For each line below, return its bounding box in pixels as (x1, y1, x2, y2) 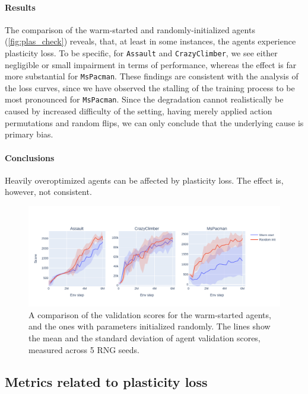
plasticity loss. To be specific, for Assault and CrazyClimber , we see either (5, 46, 278, 59)
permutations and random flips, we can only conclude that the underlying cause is (5, 116, 304, 129)
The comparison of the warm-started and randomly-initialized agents (5, 23, 255, 36)
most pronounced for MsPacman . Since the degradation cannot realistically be (5, 93, 284, 105)
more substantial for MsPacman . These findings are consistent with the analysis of (5, 70, 299, 82)
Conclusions (5, 151, 55, 164)
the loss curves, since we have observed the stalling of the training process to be (5, 81, 295, 94)
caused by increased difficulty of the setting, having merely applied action (5, 105, 272, 117)
